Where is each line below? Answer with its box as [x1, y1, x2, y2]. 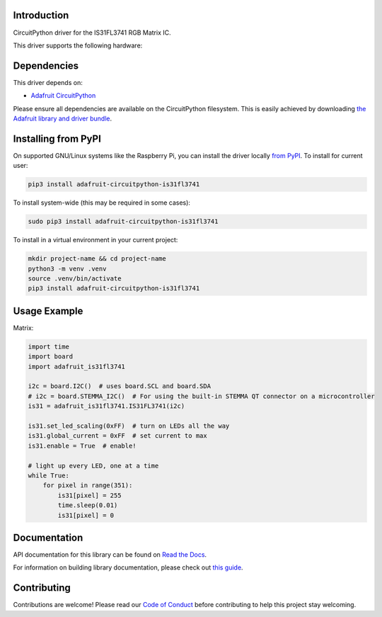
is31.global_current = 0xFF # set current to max [28, 432, 208, 440]
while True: [28, 471, 70, 480]
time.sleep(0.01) [57, 502, 118, 509]
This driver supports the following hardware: [13, 41, 143, 50]
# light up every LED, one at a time [28, 461, 159, 470]
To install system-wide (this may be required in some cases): [13, 198, 191, 207]
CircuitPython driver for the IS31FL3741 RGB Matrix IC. [13, 28, 171, 37]
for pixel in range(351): [42, 482, 133, 489]
